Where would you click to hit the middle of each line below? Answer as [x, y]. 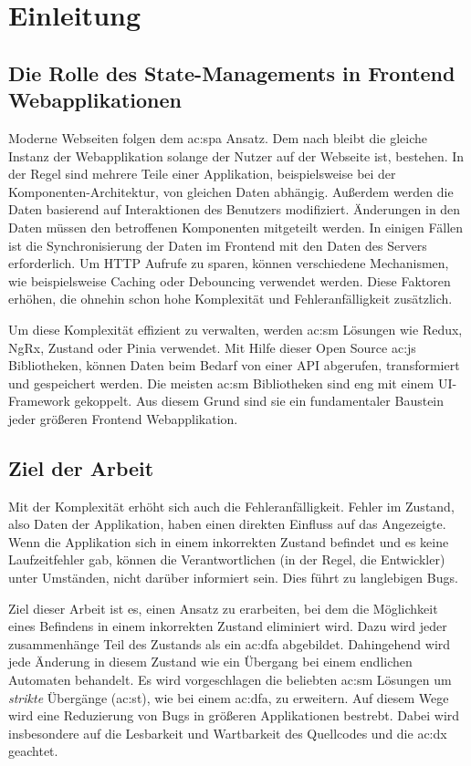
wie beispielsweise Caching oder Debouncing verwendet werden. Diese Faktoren [230, 280]
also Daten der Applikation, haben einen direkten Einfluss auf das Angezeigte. [227, 524]
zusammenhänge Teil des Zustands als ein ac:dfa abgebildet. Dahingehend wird [230, 643]
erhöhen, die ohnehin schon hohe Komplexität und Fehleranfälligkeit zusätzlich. [230, 299]
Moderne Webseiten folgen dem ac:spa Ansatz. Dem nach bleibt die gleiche [218, 137]
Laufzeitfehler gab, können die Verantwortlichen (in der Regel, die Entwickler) [227, 559]
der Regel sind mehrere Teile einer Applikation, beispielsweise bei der [202, 174]
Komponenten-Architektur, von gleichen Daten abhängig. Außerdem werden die [231, 191]
